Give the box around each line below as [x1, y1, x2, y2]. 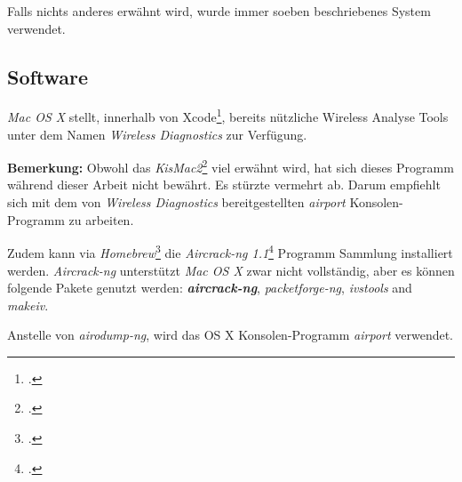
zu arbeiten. [68, 210, 134, 229]
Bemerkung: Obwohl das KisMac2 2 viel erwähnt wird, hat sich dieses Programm [7, 156, 454, 176]
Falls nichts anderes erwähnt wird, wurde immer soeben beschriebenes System [7, 2, 431, 20]
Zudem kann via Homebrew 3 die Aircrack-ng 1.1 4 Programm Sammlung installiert [7, 241, 453, 261]
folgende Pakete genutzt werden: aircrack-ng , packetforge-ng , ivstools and [7, 278, 412, 297]
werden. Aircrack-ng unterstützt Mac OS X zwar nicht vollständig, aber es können [7, 261, 455, 279]
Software [7, 62, 89, 90]
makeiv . [7, 295, 49, 314]
